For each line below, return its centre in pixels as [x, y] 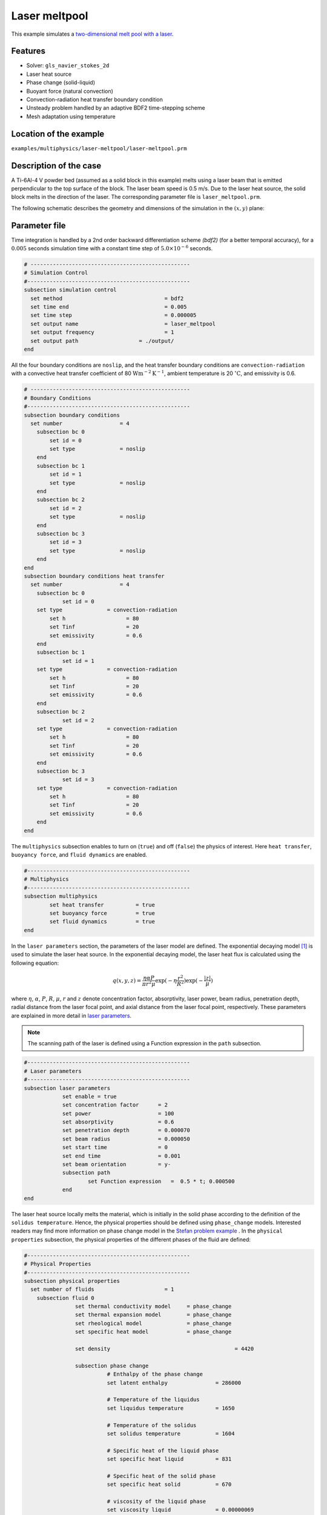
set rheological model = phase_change [153, 1323]
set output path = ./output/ [102, 341]
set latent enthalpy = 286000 [174, 1383]
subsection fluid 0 [66, 1298]
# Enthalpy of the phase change [155, 1374]
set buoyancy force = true [102, 913]
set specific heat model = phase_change [153, 1332]
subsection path [86, 1173]
